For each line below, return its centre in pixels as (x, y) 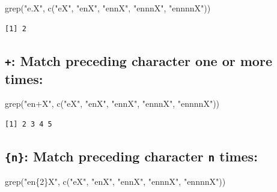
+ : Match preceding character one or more (138, 60)
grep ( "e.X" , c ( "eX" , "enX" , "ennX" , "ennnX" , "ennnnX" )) (108, 8)
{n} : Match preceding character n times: (131, 156)
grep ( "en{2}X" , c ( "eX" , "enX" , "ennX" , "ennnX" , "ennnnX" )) (115, 181)
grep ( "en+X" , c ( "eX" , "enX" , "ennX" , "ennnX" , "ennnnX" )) (112, 103)
